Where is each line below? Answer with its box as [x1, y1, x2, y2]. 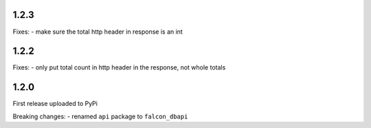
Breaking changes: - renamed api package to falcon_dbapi [12, 112, 188, 120]
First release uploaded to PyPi [12, 100, 98, 108]
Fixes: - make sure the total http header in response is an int [12, 28, 183, 36]
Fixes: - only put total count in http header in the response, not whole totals [12, 63, 226, 72]
